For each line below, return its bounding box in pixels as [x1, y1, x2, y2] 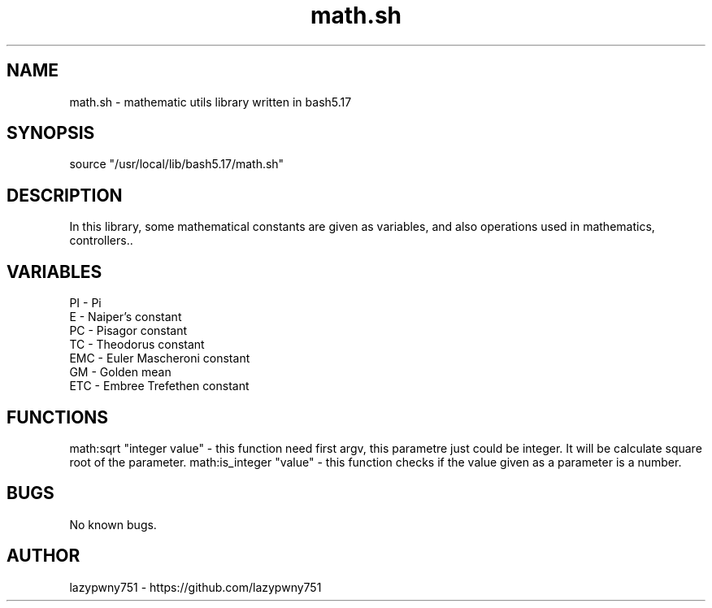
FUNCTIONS [7, 406, 109, 428]
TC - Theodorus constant [69, 337, 205, 352]
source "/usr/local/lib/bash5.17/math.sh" [69, 157, 284, 172]
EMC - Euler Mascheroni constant [69, 351, 250, 366]
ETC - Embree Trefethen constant [69, 379, 250, 393]
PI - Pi [69, 296, 102, 311]
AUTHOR [7, 545, 80, 567]
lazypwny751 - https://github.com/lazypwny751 [69, 580, 322, 594]
